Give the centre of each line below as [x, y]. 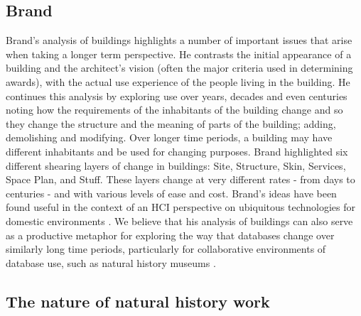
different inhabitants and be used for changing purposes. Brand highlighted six [177, 151]
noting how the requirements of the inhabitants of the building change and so [174, 110]
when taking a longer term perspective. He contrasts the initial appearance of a [179, 54]
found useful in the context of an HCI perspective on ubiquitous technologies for [180, 207]
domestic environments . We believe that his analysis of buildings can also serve [179, 220]
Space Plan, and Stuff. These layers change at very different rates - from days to [180, 179]
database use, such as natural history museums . [111, 262]
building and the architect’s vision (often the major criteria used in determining [179, 68]
